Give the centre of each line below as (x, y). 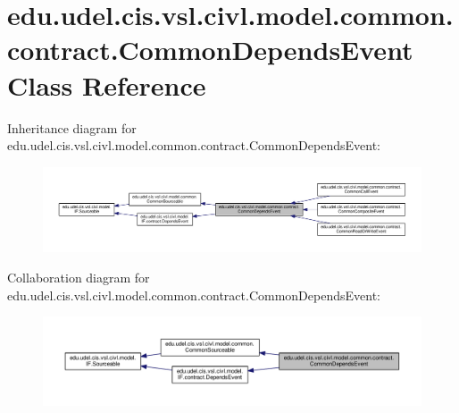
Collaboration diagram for (79, 277)
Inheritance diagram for (72, 127)
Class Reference (107, 84)
